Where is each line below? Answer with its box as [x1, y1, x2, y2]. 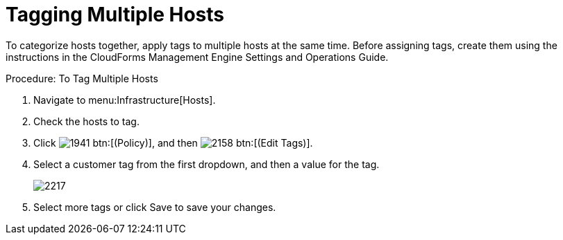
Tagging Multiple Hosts [6, 3, 225, 26]
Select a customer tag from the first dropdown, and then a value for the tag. [33, 158, 380, 170]
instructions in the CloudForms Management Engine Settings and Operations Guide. [6, 50, 389, 63]
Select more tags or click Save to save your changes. [33, 201, 276, 213]
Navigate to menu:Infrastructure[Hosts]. [33, 93, 216, 106]
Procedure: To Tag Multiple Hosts [6, 72, 158, 84]
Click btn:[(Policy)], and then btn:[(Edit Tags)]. [33, 136, 313, 149]
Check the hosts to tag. [33, 115, 140, 127]
